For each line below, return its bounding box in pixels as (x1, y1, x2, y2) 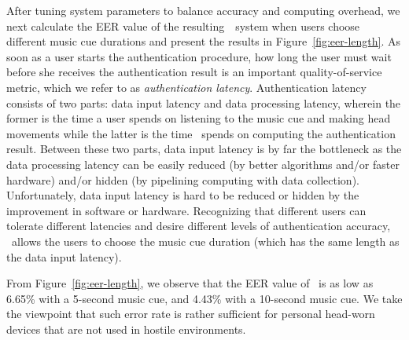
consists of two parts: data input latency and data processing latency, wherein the (6, 94, 401, 111)
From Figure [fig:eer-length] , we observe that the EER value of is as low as (6, 275, 374, 291)
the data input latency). (6, 248, 122, 265)
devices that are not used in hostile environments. (6, 320, 246, 337)
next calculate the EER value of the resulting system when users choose (6, 17, 360, 34)
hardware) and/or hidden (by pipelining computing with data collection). (6, 171, 359, 188)
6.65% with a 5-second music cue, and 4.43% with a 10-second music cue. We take (6, 290, 403, 306)
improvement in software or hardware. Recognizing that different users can (6, 202, 367, 218)
